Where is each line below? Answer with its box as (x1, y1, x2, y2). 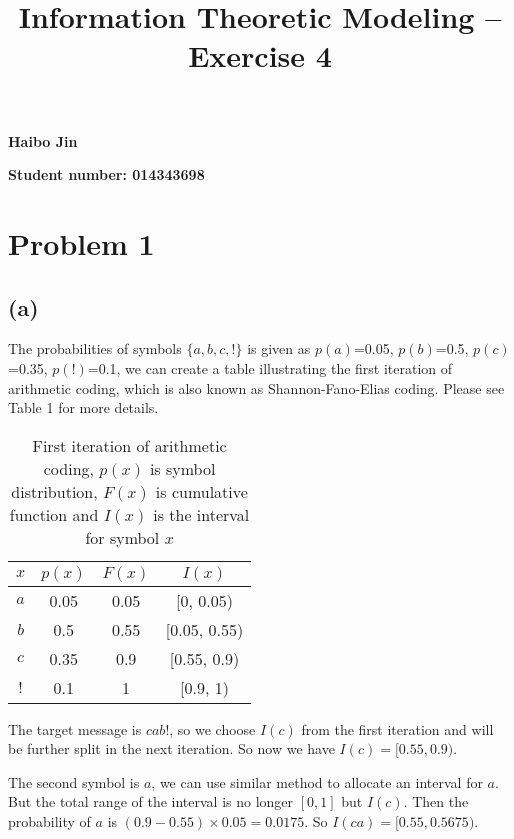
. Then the (403, 791, 469, 812)
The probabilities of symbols (8, 338, 182, 359)
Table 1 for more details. (8, 397, 159, 418)
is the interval (153, 502, 250, 526)
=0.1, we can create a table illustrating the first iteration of (87, 357, 453, 378)
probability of (8, 811, 91, 832)
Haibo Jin (8, 130, 78, 151)
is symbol (149, 456, 216, 480)
